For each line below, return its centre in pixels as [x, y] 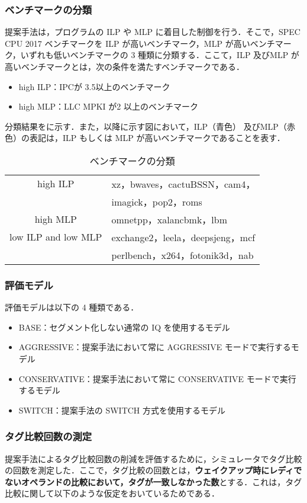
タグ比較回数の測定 [49, 436]
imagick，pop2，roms [157, 201]
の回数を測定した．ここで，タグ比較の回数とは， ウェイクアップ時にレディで [153, 470]
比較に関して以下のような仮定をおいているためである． [112, 493]
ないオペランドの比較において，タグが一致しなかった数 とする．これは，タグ [153, 481]
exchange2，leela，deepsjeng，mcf [183, 237]
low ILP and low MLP [56, 237]
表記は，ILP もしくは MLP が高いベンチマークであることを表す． [157, 138]
